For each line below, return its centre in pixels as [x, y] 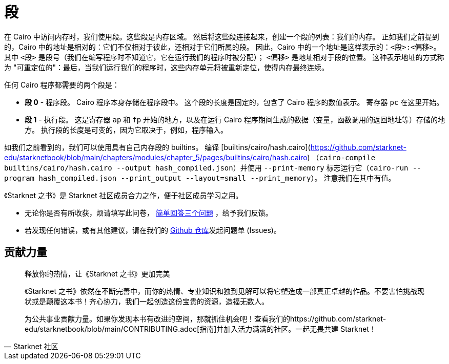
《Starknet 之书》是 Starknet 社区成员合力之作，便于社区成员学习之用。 [124, 195]
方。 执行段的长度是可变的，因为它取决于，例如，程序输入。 [126, 130]
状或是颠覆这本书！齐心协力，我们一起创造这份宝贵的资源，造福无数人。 [147, 301]
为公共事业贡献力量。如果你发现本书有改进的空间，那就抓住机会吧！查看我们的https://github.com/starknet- [206, 318]
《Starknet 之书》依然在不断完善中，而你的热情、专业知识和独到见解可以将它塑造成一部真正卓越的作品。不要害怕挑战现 [225, 291]
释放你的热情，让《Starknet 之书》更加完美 [97, 273]
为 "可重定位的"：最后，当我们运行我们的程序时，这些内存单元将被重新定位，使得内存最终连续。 [166, 67]
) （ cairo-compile [341, 157]
